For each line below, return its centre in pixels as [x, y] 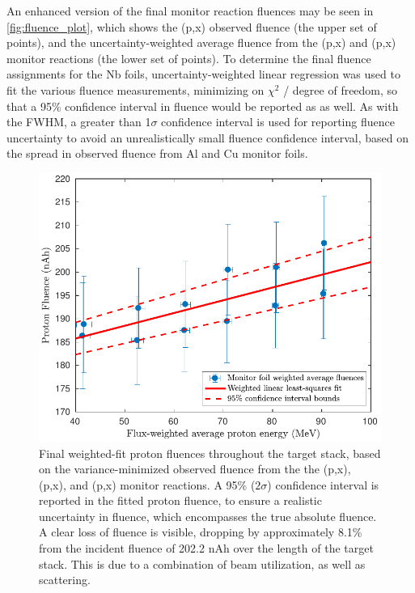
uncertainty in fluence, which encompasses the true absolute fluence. [208, 516]
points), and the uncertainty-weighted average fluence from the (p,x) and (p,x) [201, 42]
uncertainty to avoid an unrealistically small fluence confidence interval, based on [207, 137]
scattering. [65, 580]
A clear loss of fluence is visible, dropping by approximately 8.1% [201, 532]
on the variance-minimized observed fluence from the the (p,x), [195, 469]
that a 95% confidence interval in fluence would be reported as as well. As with [203, 106]
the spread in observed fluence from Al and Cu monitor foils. [157, 153]
